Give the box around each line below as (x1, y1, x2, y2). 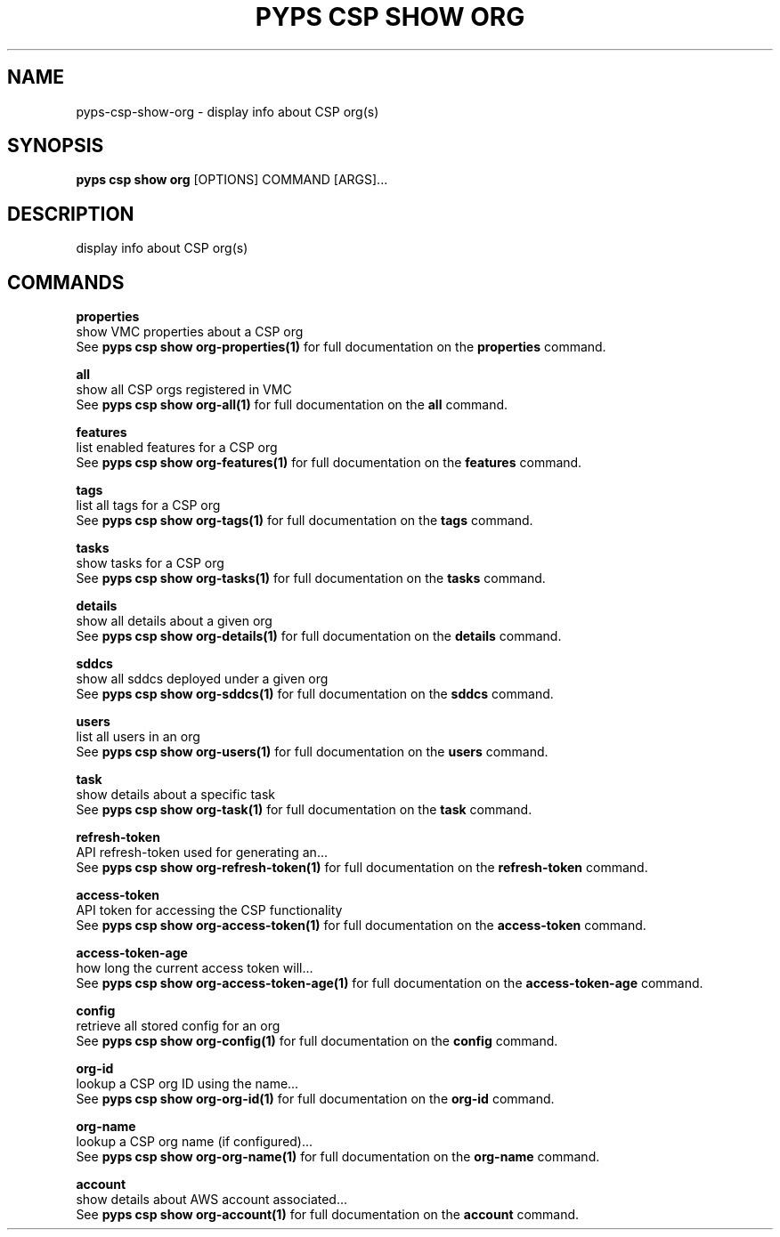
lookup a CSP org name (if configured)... (76, 1134, 313, 1150)
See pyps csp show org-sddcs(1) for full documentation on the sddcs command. (76, 686, 554, 702)
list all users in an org (76, 729, 200, 745)
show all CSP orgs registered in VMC (76, 382, 292, 398)
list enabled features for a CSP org (76, 440, 278, 456)
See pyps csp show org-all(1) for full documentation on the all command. (76, 397, 508, 413)
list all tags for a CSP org (76, 497, 221, 513)
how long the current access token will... (76, 960, 313, 976)
